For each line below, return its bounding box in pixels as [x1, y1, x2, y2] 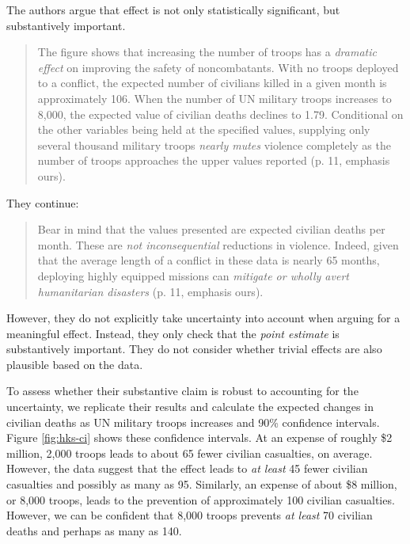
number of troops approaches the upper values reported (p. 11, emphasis [37, 152, 390, 169]
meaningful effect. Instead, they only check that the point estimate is [6, 325, 340, 341]
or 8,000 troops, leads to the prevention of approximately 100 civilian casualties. [6, 491, 395, 508]
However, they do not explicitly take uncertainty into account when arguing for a [6, 310, 401, 326]
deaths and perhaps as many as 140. [6, 522, 182, 538]
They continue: [6, 194, 79, 211]
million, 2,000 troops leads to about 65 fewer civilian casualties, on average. [6, 444, 373, 461]
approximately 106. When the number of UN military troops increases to [37, 89, 392, 106]
